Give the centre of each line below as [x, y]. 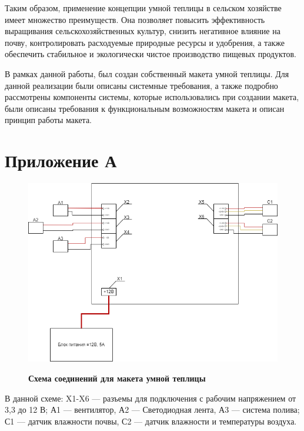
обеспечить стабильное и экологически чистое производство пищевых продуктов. [151, 54]
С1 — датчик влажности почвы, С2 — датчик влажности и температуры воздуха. [151, 421]
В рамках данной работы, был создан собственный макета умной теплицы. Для [147, 73]
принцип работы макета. [48, 120]
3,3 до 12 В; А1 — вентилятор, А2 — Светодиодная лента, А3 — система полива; [152, 410]
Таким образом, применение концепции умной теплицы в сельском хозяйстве [143, 8]
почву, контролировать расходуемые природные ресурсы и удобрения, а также [145, 42]
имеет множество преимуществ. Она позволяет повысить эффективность [135, 19]
